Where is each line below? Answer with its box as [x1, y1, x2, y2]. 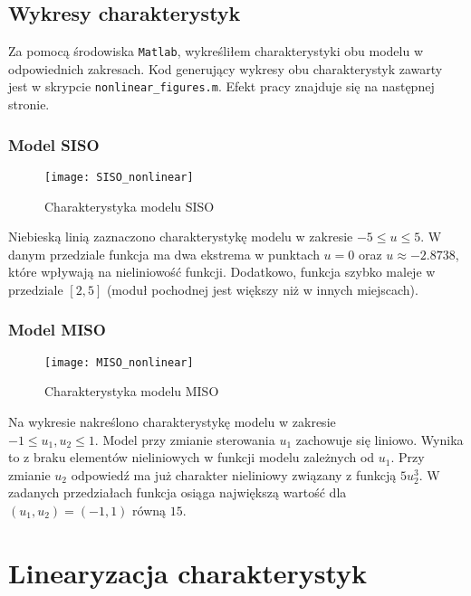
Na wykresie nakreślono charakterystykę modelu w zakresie [8, 412, 336, 431]
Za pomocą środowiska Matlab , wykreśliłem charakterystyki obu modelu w [8, 42, 424, 61]
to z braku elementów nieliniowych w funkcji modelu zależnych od [8, 448, 375, 467]
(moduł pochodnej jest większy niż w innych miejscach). [106, 279, 418, 298]
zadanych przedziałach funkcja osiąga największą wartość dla [8, 483, 347, 502]
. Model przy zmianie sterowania [94, 430, 275, 449]
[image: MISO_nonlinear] [44, 355, 194, 369]
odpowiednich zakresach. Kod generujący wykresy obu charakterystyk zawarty [8, 59, 443, 78]
